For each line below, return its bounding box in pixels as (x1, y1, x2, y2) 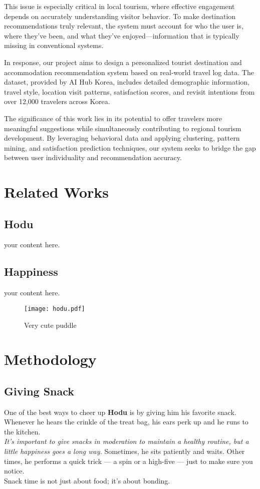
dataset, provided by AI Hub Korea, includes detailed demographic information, (4, 77, 249, 87)
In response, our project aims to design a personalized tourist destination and (4, 57, 242, 67)
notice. (4, 465, 25, 476)
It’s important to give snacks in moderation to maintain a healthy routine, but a (4, 436, 249, 446)
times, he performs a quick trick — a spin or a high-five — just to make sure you (4, 455, 253, 466)
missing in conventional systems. (4, 40, 104, 51)
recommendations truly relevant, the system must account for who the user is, (4, 21, 243, 31)
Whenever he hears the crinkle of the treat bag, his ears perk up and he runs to (4, 416, 248, 427)
